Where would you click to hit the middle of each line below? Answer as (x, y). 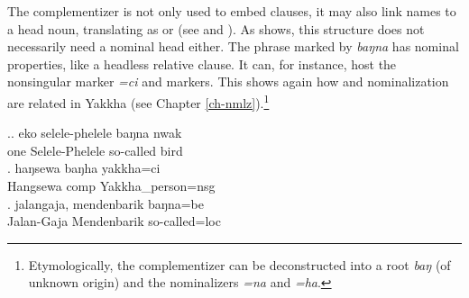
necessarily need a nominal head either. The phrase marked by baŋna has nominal (233, 46)
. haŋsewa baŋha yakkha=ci (84, 168)
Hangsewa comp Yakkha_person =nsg (111, 185)
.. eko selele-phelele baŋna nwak (95, 133)
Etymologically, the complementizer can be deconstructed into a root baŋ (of (239, 264)
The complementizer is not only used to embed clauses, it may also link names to (232, 11)
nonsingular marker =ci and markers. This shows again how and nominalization (228, 81)
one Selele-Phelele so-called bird (95, 150)
